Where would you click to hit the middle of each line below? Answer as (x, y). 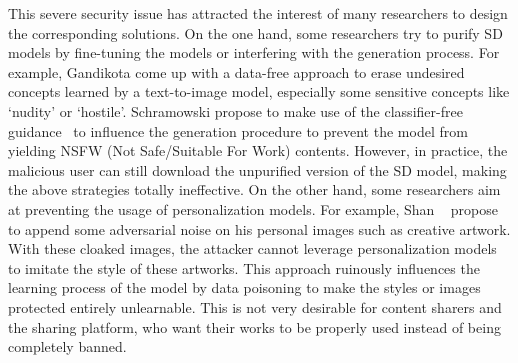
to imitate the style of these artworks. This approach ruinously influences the (244, 267)
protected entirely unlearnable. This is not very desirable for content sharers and (255, 306)
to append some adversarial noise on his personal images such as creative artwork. (259, 228)
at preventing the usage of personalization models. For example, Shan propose (253, 208)
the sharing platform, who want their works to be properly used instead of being (254, 326)
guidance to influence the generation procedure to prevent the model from (238, 130)
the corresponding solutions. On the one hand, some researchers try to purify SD (255, 32)
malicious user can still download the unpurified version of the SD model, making (257, 169)
